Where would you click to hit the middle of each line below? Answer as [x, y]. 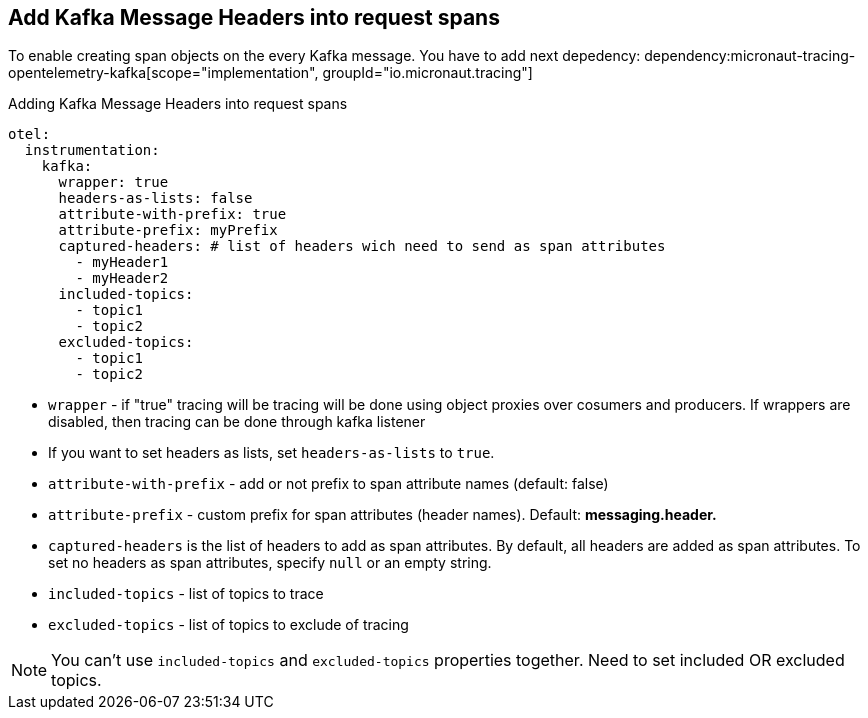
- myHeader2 [122, 278]
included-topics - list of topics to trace [186, 594]
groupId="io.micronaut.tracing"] [427, 73]
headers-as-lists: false [155, 198]
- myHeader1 [122, 262]
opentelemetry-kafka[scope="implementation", [163, 73]
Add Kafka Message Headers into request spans [254, 17]
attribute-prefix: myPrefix [168, 230]
